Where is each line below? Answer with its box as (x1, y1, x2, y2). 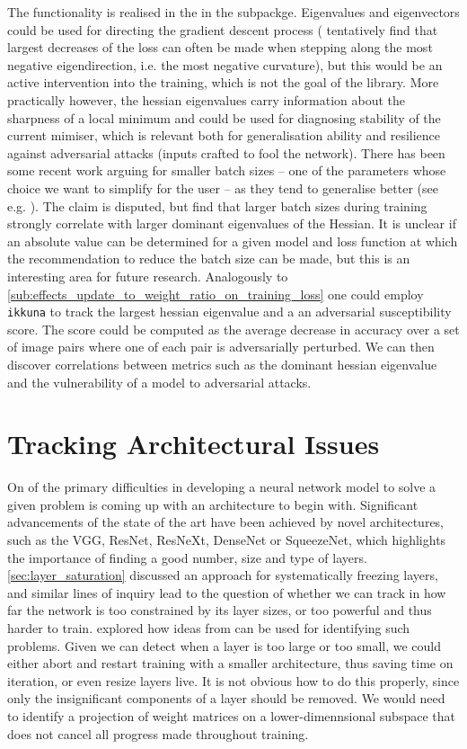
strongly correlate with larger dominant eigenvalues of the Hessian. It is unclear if (7, 214, 456, 233)
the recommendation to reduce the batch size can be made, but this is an (7, 249, 410, 268)
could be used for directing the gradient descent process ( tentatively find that (7, 20, 438, 39)
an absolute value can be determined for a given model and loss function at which (7, 231, 458, 250)
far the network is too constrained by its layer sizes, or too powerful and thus (7, 601, 432, 620)
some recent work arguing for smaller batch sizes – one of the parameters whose (7, 161, 446, 180)
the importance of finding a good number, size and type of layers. (7, 548, 367, 566)
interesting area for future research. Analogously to (7, 266, 288, 285)
